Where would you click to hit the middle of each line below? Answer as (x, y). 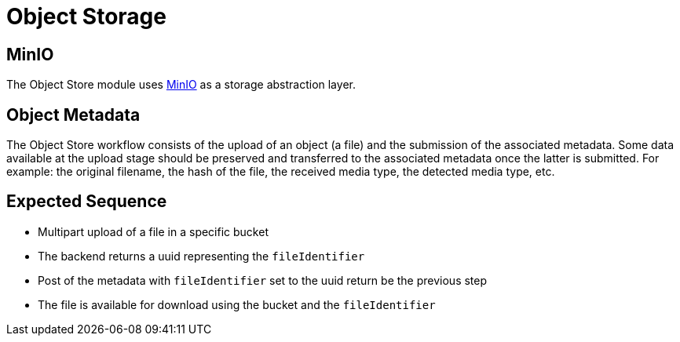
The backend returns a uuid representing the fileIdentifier (201, 256)
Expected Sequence (87, 202)
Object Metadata (73, 115)
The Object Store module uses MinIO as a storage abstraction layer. (181, 85)
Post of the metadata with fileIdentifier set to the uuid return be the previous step (263, 280)
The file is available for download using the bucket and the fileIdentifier (237, 304)
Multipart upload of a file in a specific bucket (153, 231)
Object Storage (86, 16)
